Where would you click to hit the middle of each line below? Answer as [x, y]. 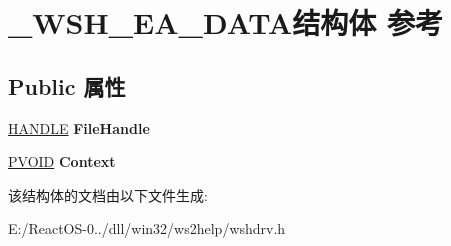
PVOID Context [62, 161]
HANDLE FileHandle [79, 127]
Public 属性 [67, 85]
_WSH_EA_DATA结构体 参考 [226, 22]
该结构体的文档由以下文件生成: [108, 194]
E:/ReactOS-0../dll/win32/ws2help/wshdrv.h [147, 228]
